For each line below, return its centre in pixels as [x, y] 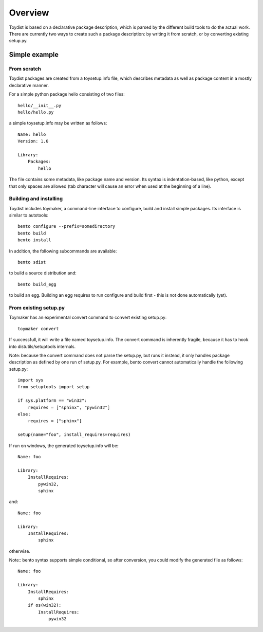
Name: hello [32, 134]
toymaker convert [38, 329]
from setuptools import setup [54, 387]
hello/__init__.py [40, 105]
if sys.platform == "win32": [52, 401]
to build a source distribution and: [43, 273]
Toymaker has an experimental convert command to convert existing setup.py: [88, 317]
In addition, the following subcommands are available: [63, 251]
